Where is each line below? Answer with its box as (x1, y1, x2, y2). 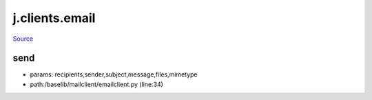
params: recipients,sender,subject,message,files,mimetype (30, 70, 198, 79)
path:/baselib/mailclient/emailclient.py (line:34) (30, 80, 163, 88)
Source (12, 34, 34, 43)
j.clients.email (12, 10, 96, 26)
